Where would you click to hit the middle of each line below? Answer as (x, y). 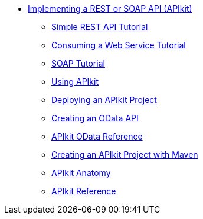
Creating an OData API (95, 118)
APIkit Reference (84, 191)
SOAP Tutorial (78, 63)
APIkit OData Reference (97, 136)
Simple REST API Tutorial (100, 27)
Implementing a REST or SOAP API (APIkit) (110, 9)
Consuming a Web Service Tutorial (119, 45)
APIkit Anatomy (81, 173)
